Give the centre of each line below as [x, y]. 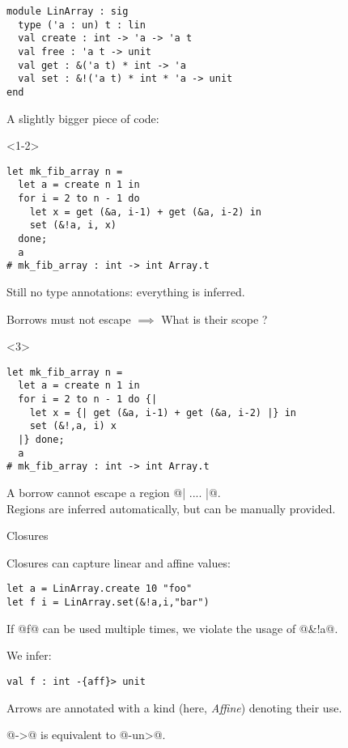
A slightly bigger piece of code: [83, 118]
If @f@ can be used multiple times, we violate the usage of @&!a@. [172, 628]
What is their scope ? [214, 319]
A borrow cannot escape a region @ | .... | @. [114, 493]
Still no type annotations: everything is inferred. [126, 292]
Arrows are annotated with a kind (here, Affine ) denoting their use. [174, 707]
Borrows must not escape [69, 319]
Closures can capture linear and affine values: [119, 562]
